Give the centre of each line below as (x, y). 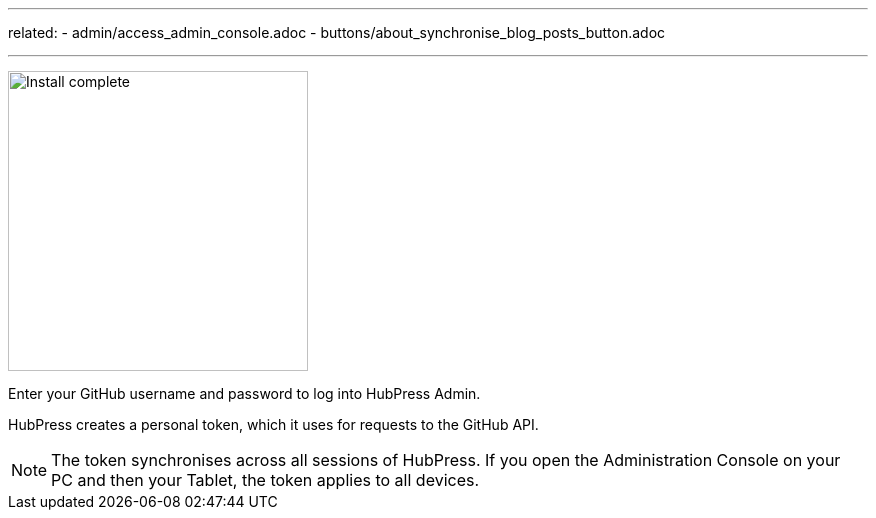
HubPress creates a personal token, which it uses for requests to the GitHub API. (273, 424)
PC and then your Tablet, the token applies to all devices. (265, 480)
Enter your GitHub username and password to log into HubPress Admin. (244, 393)
